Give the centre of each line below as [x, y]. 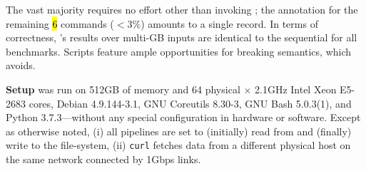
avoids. [21, 65]
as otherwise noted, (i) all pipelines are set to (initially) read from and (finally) [179, 131]
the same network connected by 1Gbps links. [103, 159]
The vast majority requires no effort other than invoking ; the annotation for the [182, 9]
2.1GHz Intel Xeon [296, 89]
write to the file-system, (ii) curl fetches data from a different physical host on [178, 145]
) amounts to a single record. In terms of [229, 23]
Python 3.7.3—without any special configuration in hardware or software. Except [183, 117]
